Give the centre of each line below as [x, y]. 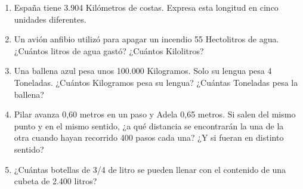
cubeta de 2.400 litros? [55, 181]
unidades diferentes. [50, 19]
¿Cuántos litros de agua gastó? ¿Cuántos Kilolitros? [109, 50]
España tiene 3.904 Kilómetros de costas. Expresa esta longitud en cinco [146, 7]
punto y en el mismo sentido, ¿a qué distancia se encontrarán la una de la [149, 126]
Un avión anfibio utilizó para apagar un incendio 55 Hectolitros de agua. [146, 39]
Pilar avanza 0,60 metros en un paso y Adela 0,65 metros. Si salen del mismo [155, 114]
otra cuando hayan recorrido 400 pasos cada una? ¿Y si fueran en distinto [149, 137]
